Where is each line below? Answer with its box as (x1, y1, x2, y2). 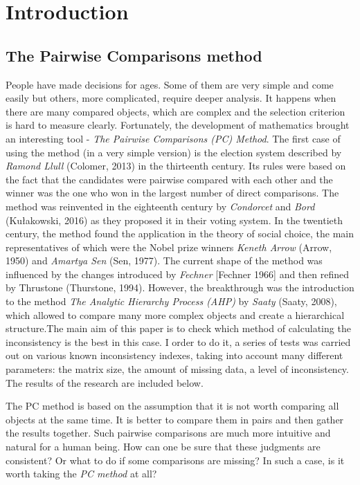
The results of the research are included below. (6, 375, 204, 390)
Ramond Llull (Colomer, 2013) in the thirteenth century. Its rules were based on (6, 158, 346, 173)
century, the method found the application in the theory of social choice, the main (6, 226, 354, 241)
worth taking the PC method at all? (6, 466, 157, 481)
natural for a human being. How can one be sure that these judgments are (6, 439, 321, 454)
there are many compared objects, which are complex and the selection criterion (6, 104, 345, 118)
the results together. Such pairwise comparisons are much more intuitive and (6, 425, 331, 440)
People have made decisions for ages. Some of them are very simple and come (6, 77, 334, 91)
